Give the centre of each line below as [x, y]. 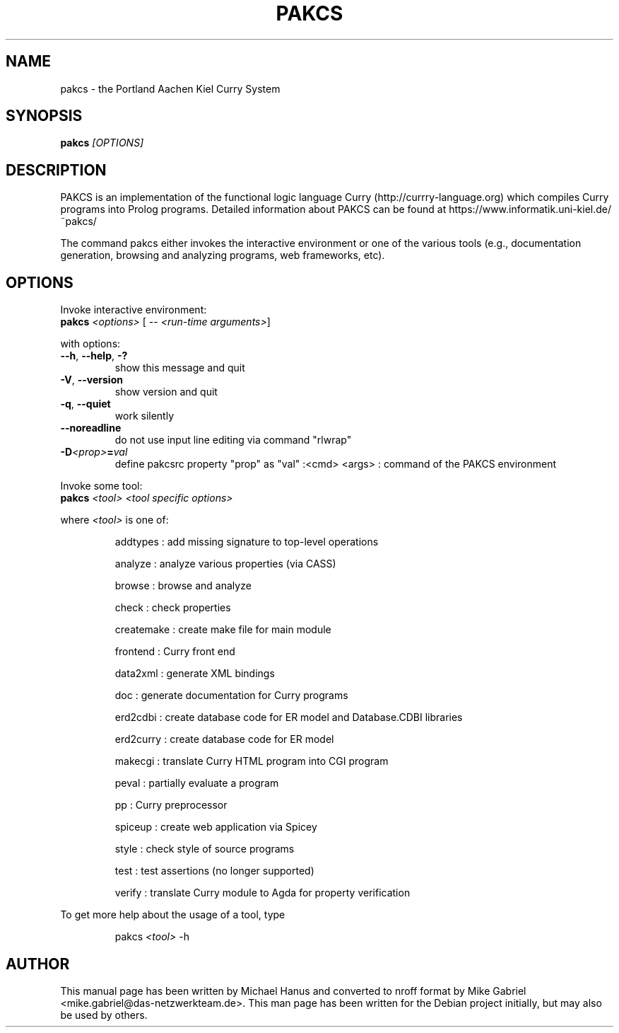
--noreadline [91, 428]
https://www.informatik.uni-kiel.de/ [530, 209]
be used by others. [104, 1015]
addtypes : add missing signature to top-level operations [247, 542]
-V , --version [92, 380]
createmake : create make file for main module [223, 630]
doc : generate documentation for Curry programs [231, 696]
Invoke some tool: [101, 486]
